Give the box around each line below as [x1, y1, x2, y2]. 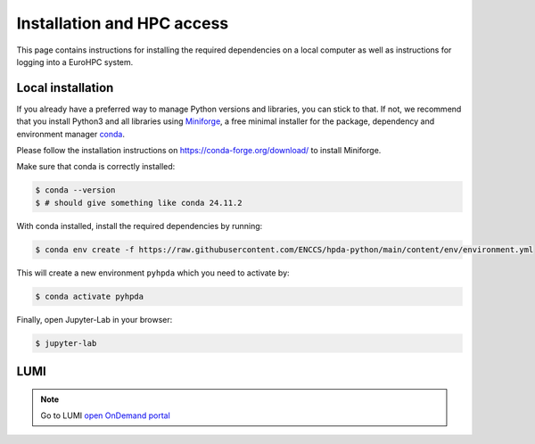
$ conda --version [35, 185, 116, 195]
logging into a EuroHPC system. [16, 56, 134, 67]
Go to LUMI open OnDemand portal [40, 410, 171, 421]
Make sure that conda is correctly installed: [16, 161, 176, 172]
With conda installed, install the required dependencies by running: [16, 220, 263, 231]
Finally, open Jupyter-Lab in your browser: [16, 314, 173, 325]
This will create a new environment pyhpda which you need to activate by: [16, 267, 290, 278]
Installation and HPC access [16, 13, 229, 33]
